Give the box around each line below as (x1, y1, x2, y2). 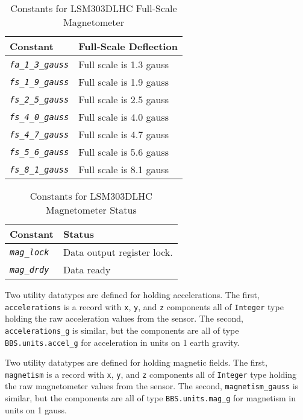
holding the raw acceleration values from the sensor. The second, (5, 312, 243, 325)
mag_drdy (10, 264, 49, 275)
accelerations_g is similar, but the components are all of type (5, 323, 239, 336)
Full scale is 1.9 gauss (78, 75, 169, 89)
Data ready (63, 262, 111, 276)
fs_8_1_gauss (10, 164, 69, 174)
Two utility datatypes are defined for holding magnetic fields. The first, (5, 356, 267, 369)
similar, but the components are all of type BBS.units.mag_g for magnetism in (5, 392, 296, 404)
